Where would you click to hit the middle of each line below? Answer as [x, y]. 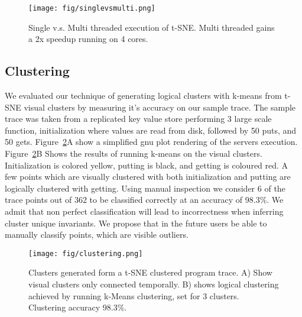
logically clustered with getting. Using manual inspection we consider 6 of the [145, 188]
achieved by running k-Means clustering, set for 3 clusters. [134, 295]
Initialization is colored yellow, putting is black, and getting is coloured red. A [147, 165]
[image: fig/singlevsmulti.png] [92, 8]
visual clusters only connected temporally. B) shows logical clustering [154, 284]
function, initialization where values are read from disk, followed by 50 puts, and [151, 130]
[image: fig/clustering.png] [86, 253]
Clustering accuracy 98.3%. [78, 307]
